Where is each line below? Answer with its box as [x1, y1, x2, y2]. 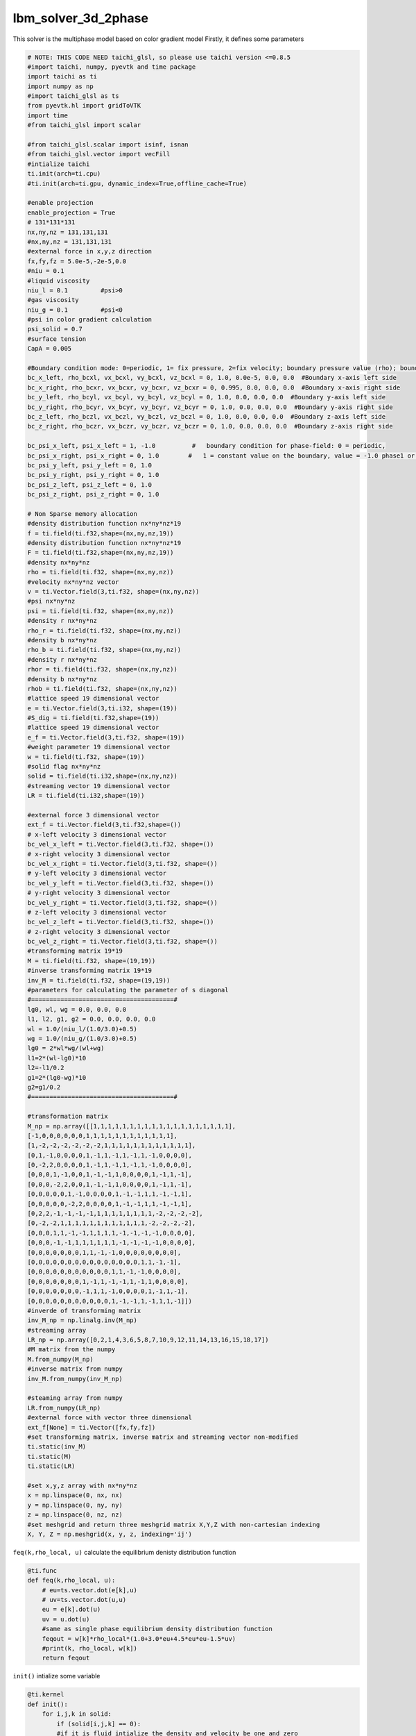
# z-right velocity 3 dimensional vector [27, 928, 171, 935]
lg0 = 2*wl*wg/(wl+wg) [27, 1044, 105, 1052]
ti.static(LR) [27, 1462, 76, 1470]
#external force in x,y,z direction [27, 247, 153, 256]
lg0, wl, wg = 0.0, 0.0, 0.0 [27, 1005, 127, 1013]
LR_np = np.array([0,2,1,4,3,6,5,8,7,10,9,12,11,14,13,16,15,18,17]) [27, 1336, 269, 1344]
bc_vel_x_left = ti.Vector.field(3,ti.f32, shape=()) [27, 840, 214, 849]
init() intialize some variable [12, 1672, 101, 1680]
